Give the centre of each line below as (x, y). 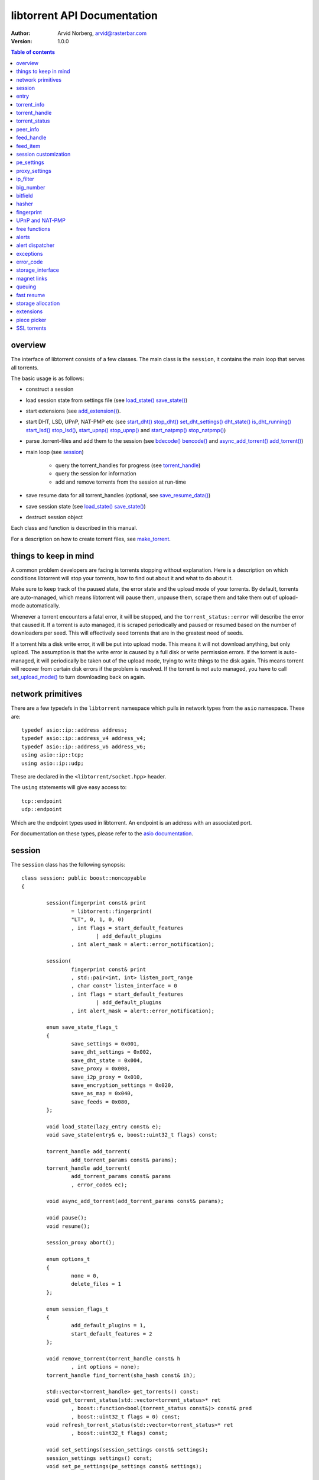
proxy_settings (34, 170)
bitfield (25, 195)
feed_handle (31, 138)
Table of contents (33, 52)
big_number (31, 187)
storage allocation (38, 303)
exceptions (30, 253)
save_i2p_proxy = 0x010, (107, 1077)
